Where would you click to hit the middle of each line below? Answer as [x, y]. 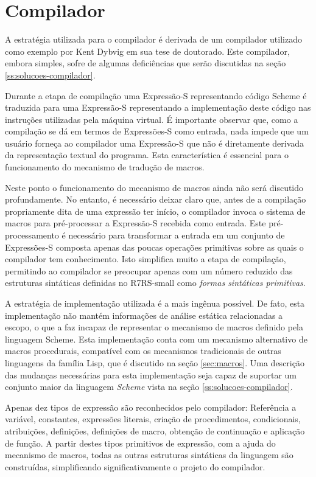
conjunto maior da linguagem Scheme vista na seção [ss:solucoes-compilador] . [149, 387]
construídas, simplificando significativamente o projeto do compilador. [135, 466]
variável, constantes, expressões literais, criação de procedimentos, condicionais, [153, 419]
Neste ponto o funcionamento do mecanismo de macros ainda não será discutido [154, 187]
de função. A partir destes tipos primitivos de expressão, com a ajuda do [140, 443]
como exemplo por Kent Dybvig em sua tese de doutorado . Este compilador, [147, 51]
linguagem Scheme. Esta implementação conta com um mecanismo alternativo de [156, 339]
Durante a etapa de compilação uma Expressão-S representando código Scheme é [156, 95]
